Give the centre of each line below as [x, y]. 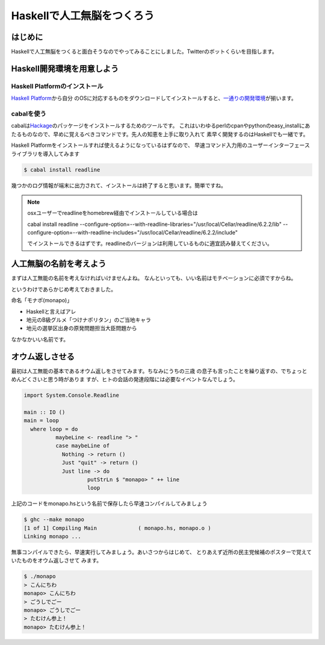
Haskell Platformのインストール [57, 86]
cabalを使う [29, 113]
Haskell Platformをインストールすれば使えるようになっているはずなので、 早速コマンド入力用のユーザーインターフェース [160, 145]
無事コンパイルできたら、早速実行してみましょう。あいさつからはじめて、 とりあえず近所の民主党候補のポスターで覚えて [162, 552]
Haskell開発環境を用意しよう [65, 68]
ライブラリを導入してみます [45, 154]
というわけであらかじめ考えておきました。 [64, 289]
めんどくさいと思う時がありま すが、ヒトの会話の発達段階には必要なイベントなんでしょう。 [125, 379]
